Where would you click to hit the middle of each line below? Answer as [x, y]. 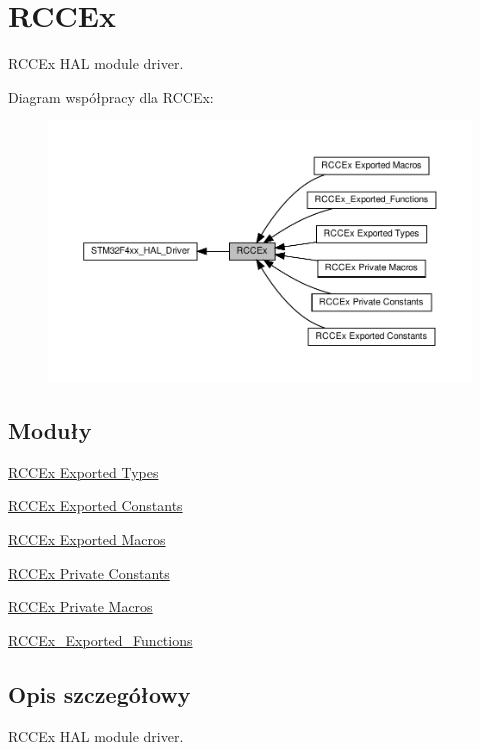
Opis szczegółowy [99, 693]
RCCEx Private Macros [80, 606]
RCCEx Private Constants [89, 572]
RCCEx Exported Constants [95, 505]
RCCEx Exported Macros [87, 538]
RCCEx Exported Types [83, 471]
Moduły [50, 429]
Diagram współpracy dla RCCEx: [111, 96]
